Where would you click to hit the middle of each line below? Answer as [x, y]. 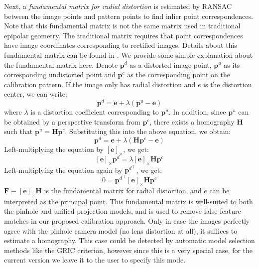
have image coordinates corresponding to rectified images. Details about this [121, 45]
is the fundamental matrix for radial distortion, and [123, 191]
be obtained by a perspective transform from [72, 121]
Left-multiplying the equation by [54, 149]
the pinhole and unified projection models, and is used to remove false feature [123, 211]
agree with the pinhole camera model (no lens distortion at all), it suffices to [121, 230]
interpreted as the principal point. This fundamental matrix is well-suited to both [129, 201]
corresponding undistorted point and [60, 74]
